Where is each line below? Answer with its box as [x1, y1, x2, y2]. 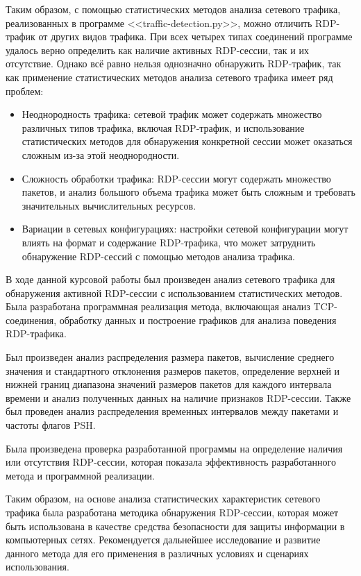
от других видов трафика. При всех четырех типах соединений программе [38, 29, 353, 44]
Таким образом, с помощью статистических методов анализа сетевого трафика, [6, 2, 341, 16]
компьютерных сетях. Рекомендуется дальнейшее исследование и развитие [6, 532, 321, 547]
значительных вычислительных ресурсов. [22, 198, 196, 212]
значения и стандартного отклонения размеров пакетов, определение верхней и [6, 363, 340, 378]
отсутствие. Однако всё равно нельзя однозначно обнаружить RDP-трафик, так [6, 56, 342, 71]
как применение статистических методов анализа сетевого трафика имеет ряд [6, 69, 333, 84]
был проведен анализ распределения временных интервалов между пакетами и [6, 404, 339, 418]
